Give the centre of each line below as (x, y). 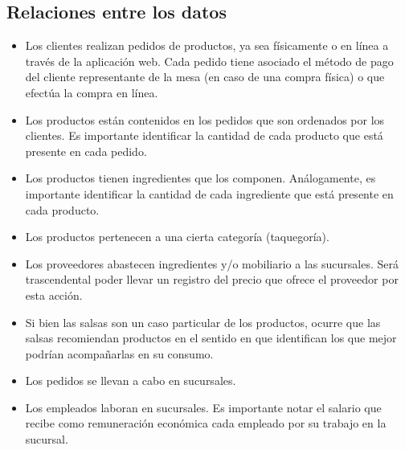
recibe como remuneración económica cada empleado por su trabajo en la (206, 423)
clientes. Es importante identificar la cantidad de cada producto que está (204, 135)
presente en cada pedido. (86, 151)
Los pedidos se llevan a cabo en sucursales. (131, 380)
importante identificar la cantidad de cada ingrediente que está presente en (209, 193)
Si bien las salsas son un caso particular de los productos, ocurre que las (203, 322)
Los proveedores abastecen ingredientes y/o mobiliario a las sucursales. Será (212, 263)
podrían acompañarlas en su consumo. (119, 353)
